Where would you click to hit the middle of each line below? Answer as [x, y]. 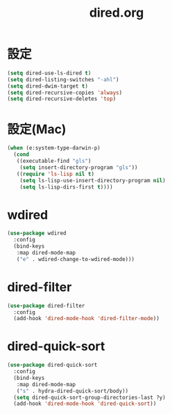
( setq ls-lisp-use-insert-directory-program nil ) [93, 180]
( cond [21, 154]
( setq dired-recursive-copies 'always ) [65, 93]
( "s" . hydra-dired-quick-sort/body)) [72, 391]
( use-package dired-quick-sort [52, 365]
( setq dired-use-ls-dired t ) [49, 73]
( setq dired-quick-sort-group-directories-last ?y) [90, 397]
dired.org [117, 13]
